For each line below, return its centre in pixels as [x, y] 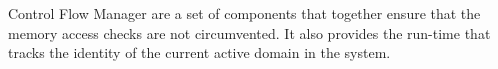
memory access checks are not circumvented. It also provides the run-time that [249, 32]
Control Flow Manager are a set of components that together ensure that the [244, 13]
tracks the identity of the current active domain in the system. [199, 52]
